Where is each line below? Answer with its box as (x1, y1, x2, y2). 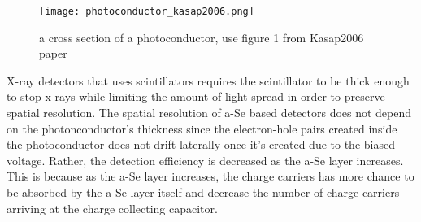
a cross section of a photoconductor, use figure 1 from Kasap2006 (39, 28, 364, 46)
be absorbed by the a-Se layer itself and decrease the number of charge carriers (7, 184, 400, 200)
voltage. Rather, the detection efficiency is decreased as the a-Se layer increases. (7, 151, 404, 168)
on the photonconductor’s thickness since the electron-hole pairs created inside (7, 120, 397, 137)
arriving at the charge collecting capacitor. (7, 199, 218, 216)
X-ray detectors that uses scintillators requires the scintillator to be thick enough (7, 72, 410, 89)
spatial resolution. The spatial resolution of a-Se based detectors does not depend (7, 104, 412, 121)
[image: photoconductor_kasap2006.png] (39, 6, 254, 17)
